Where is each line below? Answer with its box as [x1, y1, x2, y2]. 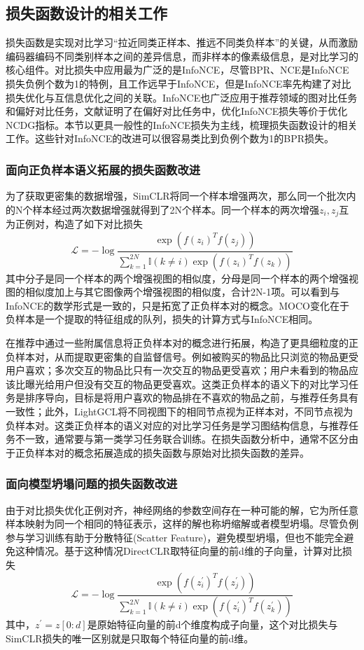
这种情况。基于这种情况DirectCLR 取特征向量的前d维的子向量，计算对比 [15, 544, 342, 558]
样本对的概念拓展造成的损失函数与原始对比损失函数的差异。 [34, 445, 309, 459]
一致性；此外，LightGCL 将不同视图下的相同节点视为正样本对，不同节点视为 [6, 404, 353, 419]
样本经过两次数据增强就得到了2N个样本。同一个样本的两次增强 [32, 202, 319, 216]
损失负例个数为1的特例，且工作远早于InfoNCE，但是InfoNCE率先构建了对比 [6, 76, 351, 90]
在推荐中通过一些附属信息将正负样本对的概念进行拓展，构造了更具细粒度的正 [6, 336, 358, 350]
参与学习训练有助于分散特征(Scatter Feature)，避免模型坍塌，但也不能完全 [6, 530, 344, 544]
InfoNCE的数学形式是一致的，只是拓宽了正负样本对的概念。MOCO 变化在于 [6, 298, 349, 312]
